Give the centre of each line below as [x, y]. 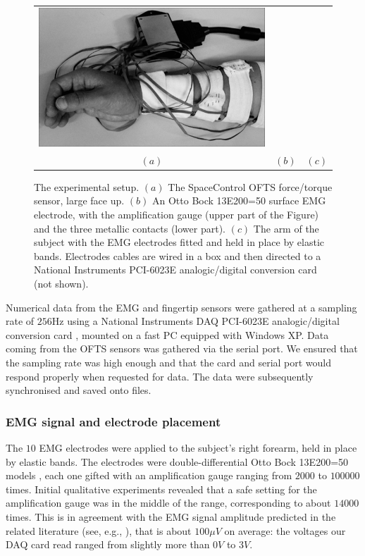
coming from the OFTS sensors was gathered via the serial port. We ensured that [182, 348]
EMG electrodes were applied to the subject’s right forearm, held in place [198, 447]
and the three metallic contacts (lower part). [130, 228]
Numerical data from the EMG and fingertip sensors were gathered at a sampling [181, 307]
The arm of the [286, 228]
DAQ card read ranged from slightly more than [108, 544]
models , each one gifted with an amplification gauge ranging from [149, 475]
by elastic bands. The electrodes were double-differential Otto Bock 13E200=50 [177, 461]
